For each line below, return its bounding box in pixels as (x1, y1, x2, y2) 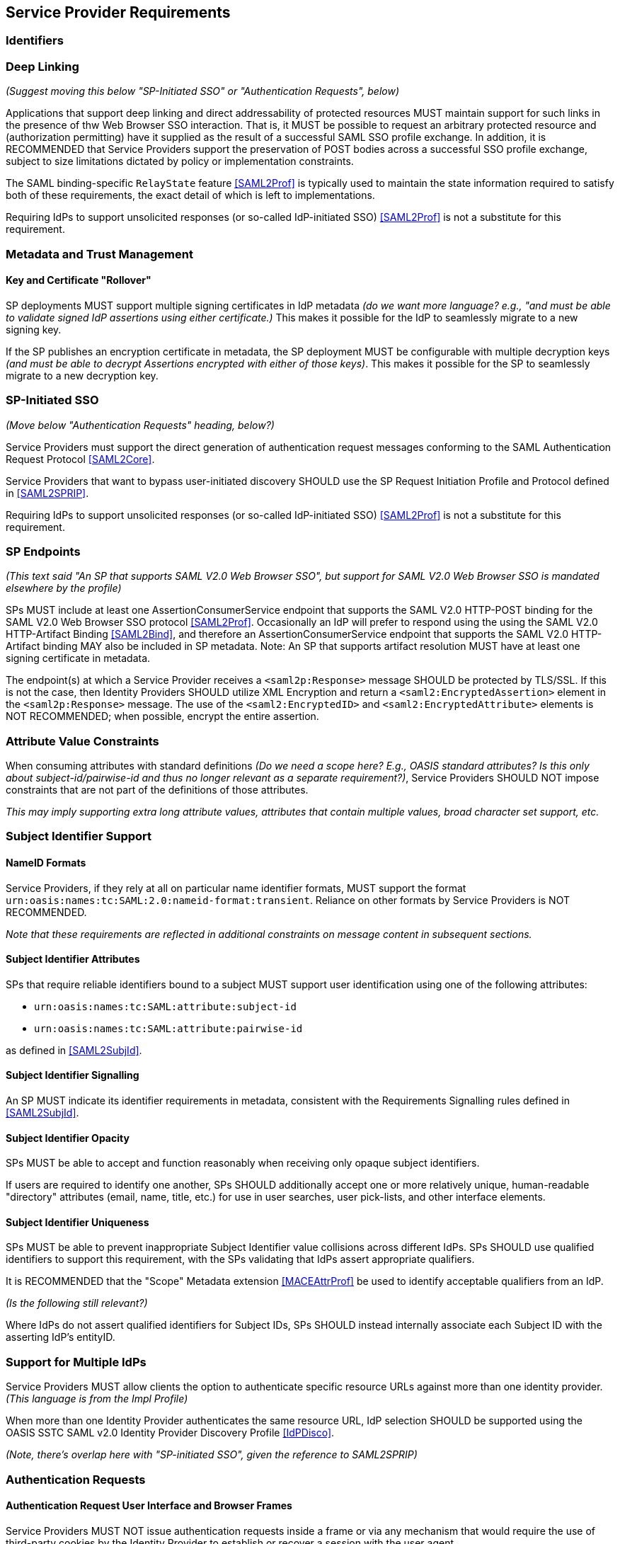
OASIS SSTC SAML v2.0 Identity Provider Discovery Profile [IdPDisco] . (6, 1426, 335, 1439)
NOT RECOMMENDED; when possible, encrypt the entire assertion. (6, 710, 319, 723)
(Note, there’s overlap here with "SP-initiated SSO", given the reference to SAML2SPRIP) (6, 1448, 418, 1461)
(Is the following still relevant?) (6, 1297, 148, 1310)
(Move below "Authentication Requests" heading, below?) (6, 418, 275, 431)
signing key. (6, 323, 62, 336)
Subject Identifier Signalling (6, 1069, 139, 1082)
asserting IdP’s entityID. (6, 1331, 115, 1344)
